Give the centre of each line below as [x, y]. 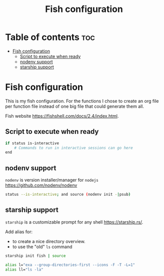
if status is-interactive [32, 143]
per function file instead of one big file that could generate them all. [74, 106]
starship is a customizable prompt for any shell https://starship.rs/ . [74, 222]
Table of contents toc [50, 37]
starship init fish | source [35, 256]
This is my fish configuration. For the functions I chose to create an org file [82, 101]
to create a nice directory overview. [49, 241]
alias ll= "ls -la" [24, 270]
